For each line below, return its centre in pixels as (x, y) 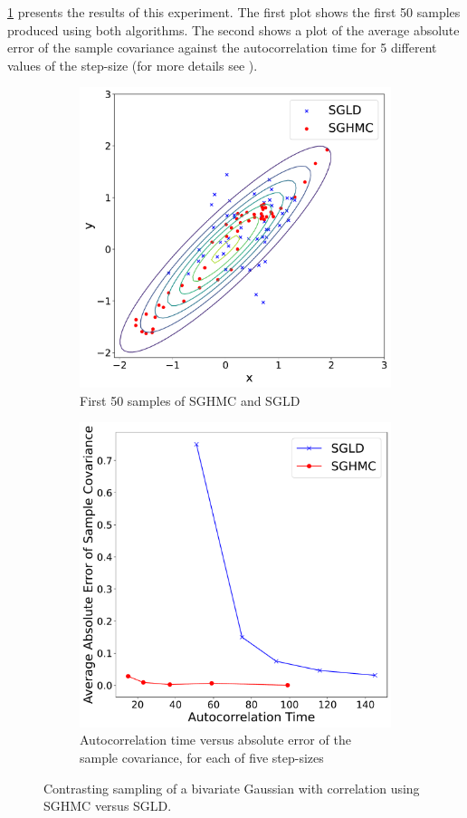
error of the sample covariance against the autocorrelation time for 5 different (222, 48)
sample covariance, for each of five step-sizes (202, 757)
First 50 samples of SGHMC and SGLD (190, 400)
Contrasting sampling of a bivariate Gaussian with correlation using (232, 788)
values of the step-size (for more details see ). (133, 65)
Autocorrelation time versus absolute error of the (215, 740)
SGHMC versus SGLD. (108, 806)
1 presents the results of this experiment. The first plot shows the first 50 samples (234, 12)
